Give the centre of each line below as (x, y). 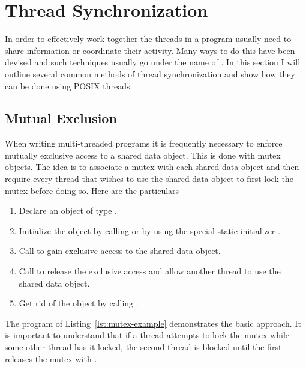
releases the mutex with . (51, 358)
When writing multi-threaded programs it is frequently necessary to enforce (144, 143)
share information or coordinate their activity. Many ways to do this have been (150, 50)
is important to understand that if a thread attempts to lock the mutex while (147, 335)
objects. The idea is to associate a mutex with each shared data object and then (152, 167)
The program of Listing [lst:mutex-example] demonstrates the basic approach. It (153, 323)
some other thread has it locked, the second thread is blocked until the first (143, 347)
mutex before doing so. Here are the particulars (92, 190)
